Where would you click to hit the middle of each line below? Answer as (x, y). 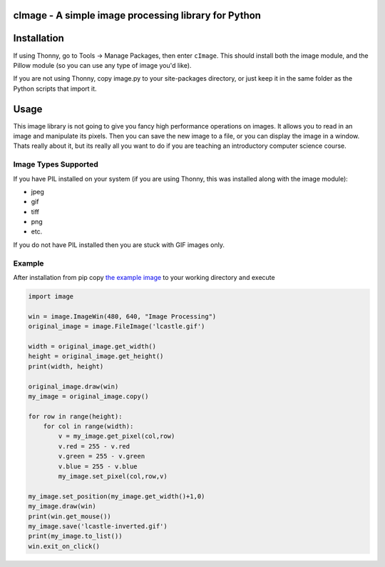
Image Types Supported (56, 164)
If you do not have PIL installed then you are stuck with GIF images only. (119, 245)
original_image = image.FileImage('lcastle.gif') (117, 326)
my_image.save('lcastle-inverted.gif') (98, 526)
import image (51, 296)
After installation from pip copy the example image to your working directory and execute (144, 278)
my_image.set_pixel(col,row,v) (113, 476)
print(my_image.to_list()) (75, 536)
